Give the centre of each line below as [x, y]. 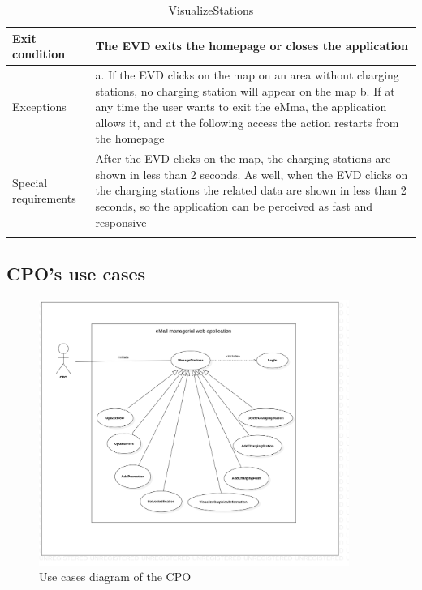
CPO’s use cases [76, 274]
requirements [44, 198]
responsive [121, 222]
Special [30, 182]
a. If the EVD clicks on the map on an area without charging [247, 75]
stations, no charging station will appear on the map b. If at [245, 90]
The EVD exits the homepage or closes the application [252, 46]
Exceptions [39, 107]
